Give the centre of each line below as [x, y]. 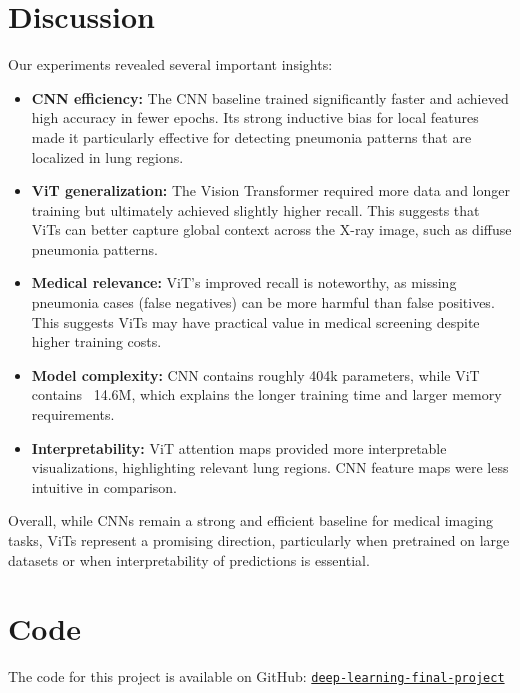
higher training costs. [96, 341]
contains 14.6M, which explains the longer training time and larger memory [266, 394]
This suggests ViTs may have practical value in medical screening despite [255, 321]
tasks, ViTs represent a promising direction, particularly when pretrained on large [259, 540]
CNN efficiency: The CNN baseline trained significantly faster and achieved [270, 97]
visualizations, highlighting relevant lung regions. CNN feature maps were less [270, 467]
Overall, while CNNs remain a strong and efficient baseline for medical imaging [250, 520]
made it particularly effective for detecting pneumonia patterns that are [251, 136]
